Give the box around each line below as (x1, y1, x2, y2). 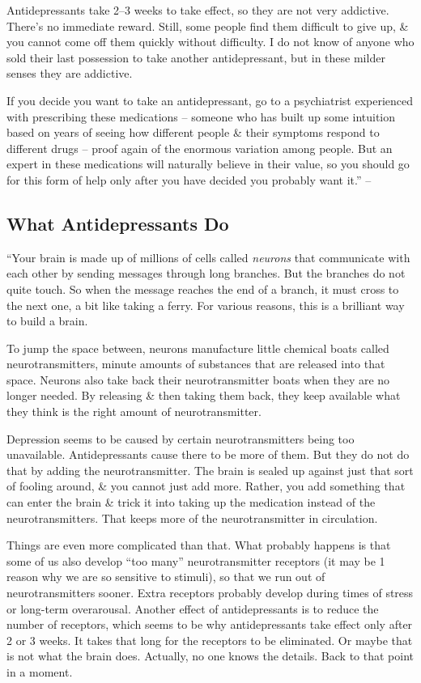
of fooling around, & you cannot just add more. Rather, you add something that (6, 477, 406, 494)
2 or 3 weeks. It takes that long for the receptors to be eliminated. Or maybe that (6, 631, 413, 648)
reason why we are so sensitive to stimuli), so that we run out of (6, 568, 325, 585)
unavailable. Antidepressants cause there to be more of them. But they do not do (6, 446, 410, 463)
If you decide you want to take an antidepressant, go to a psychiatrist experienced (6, 91, 414, 108)
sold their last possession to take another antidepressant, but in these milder (6, 49, 385, 66)
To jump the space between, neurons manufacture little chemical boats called (6, 339, 389, 356)
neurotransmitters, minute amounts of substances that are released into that (6, 355, 385, 372)
